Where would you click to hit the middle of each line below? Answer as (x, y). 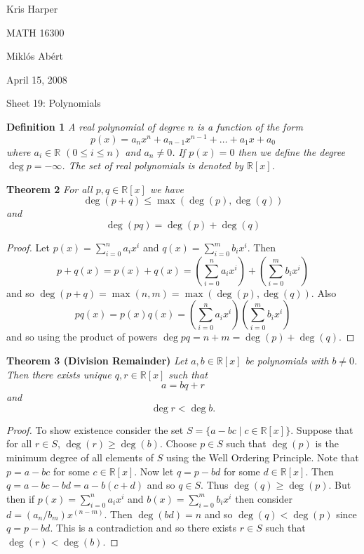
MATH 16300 (35, 32)
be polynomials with (287, 360)
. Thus (215, 485)
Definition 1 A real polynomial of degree (95, 126)
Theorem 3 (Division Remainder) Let (97, 360)
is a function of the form (250, 126)
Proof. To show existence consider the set (95, 429)
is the (327, 443)
